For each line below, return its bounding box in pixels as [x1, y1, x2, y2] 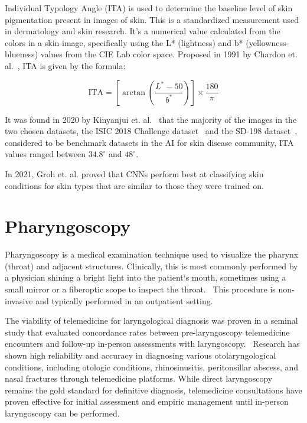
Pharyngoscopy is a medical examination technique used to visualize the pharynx [5, 248, 299, 261]
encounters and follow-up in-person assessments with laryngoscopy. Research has [5, 337, 300, 350]
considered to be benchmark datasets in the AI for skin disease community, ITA [5, 136, 294, 148]
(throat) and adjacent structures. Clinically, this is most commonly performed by [5, 259, 298, 272]
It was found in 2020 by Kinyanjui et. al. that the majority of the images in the [5, 113, 297, 125]
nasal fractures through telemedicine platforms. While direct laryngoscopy [5, 372, 273, 385]
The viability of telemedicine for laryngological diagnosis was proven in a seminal [5, 314, 298, 327]
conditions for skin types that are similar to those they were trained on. [5, 179, 264, 191]
